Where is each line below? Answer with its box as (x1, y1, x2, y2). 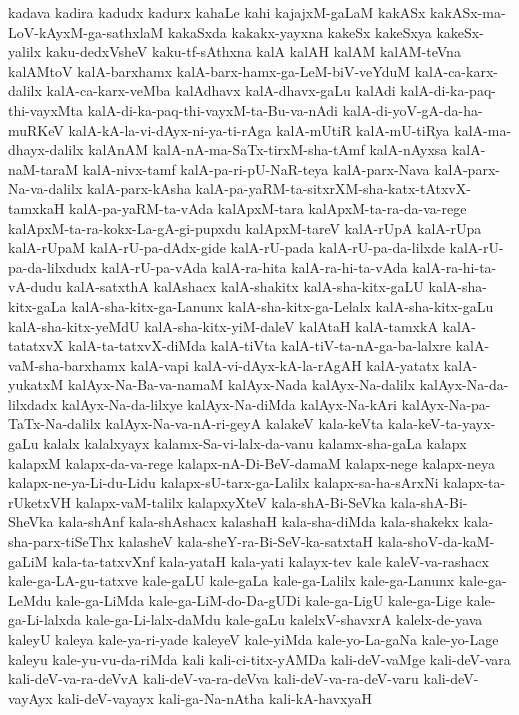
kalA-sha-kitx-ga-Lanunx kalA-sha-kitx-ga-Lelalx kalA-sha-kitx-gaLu (71, 295, 494, 316)
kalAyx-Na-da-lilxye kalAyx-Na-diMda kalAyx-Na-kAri (61, 393, 398, 414)
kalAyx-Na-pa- (401, 393, 491, 414)
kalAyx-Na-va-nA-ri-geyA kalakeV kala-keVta (105, 413, 384, 434)
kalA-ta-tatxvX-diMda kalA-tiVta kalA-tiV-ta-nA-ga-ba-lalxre (68, 335, 452, 356)
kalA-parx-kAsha (86, 178, 191, 199)
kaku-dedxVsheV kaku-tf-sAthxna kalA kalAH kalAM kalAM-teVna (45, 41, 461, 62)
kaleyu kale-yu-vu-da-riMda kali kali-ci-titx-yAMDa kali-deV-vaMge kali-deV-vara (8, 648, 511, 669)
